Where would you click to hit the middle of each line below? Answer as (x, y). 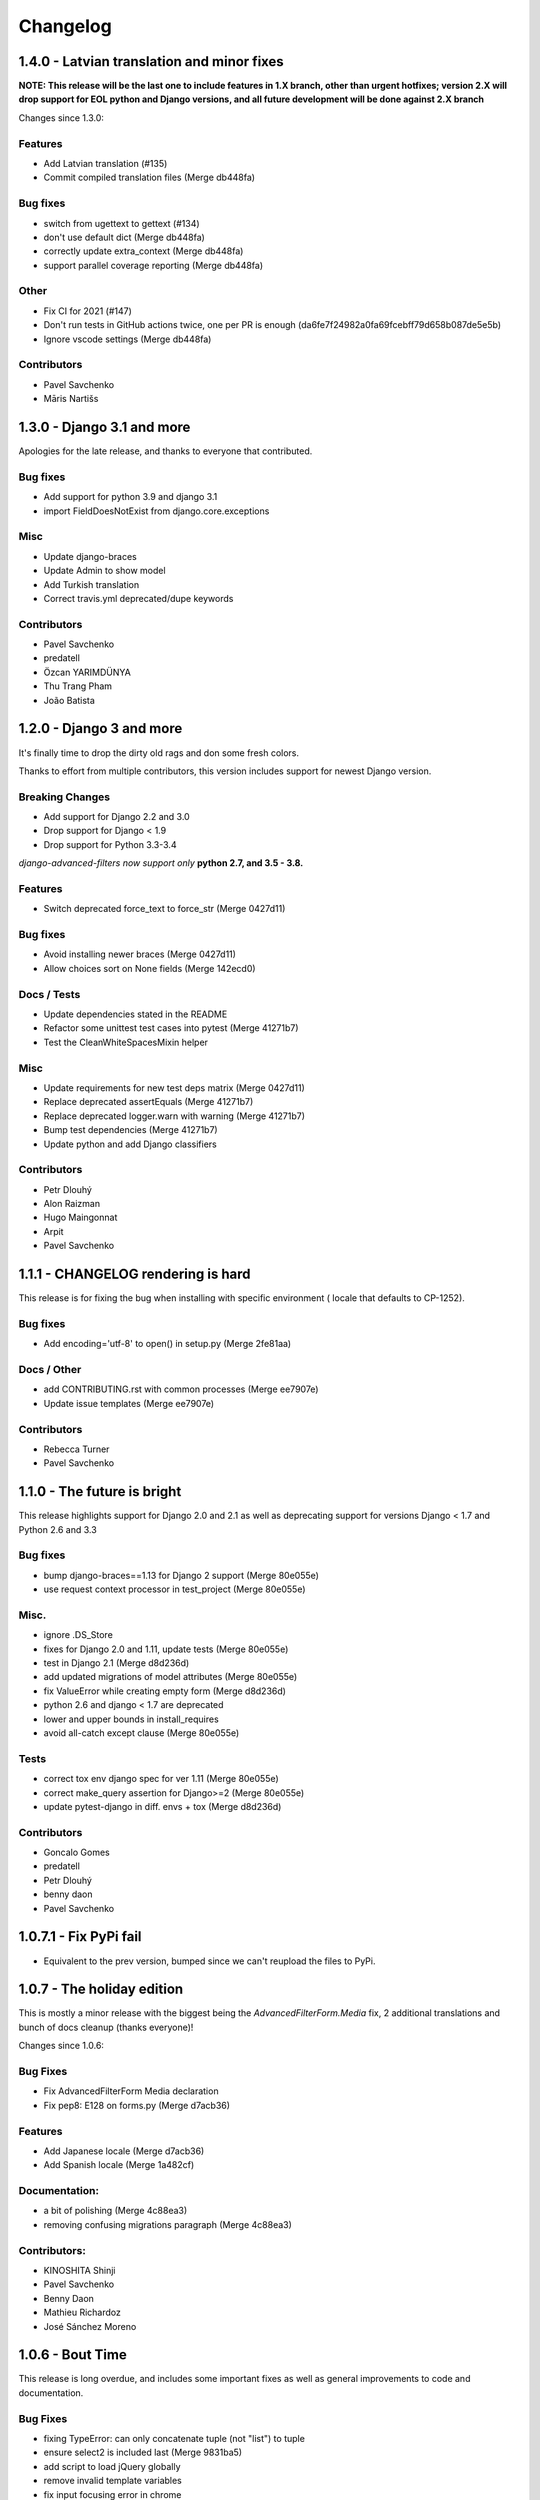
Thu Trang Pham (78, 686)
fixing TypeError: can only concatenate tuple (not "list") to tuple (174, 2438)
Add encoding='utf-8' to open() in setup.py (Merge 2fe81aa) (167, 1344)
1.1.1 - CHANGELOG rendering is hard (134, 1274)
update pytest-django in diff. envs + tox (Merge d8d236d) (162, 1806)
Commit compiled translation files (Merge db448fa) (149, 177)
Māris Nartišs (71, 399)
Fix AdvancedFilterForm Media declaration (131, 2091)
